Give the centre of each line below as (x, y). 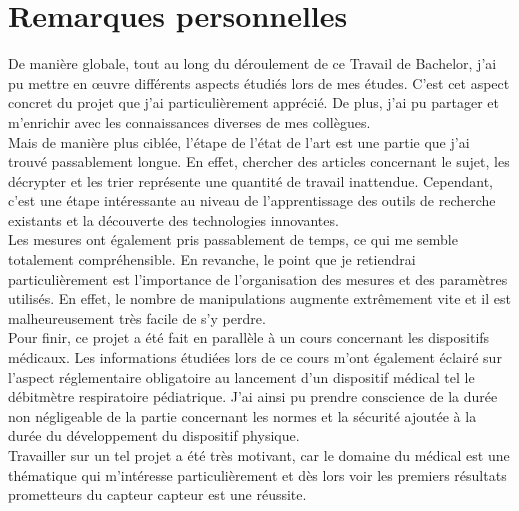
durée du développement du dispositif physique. (154, 435)
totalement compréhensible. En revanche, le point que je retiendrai (212, 259)
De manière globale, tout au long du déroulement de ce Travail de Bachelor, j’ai (252, 63)
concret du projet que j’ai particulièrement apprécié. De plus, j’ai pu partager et (253, 102)
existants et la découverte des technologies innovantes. (173, 219)
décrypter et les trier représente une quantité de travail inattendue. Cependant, (250, 180)
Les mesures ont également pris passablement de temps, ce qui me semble (233, 239)
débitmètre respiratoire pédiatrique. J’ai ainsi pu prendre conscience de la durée (253, 396)
